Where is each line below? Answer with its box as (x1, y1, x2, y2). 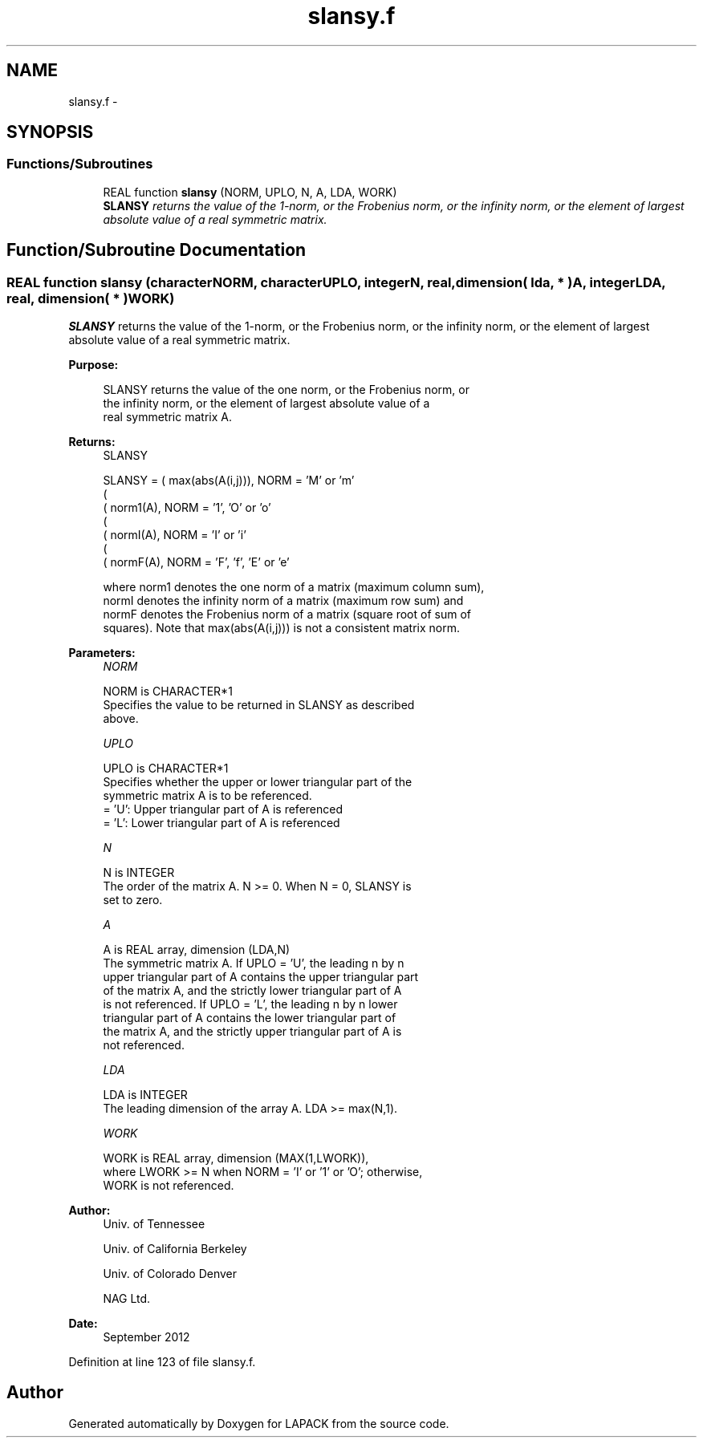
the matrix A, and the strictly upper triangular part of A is (103, 1024, 402, 1039)
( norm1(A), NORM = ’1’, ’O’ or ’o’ (103, 501, 271, 515)
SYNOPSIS (6, 122, 94, 143)
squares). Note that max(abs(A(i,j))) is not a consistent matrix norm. (103, 621, 460, 635)
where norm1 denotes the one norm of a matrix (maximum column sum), (103, 580, 485, 594)
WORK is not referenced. (103, 1178, 234, 1193)
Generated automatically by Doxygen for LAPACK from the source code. (68, 1416, 449, 1430)
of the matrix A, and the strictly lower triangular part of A (103, 984, 402, 998)
